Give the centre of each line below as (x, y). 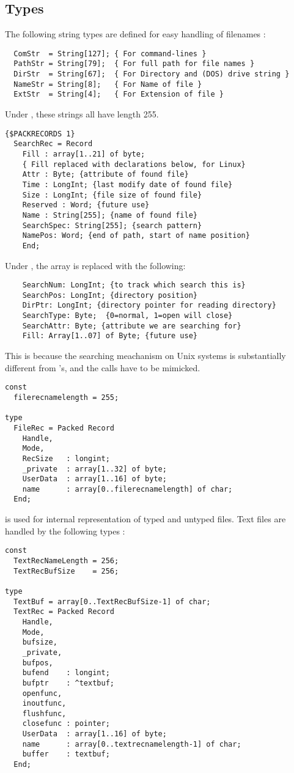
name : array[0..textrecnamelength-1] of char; (132, 744)
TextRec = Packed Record (64, 612)
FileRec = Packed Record (64, 428)
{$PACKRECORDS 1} (40, 134)
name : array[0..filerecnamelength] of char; (127, 489)
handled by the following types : (65, 531)
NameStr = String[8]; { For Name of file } (108, 84)
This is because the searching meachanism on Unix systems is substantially (145, 356)
